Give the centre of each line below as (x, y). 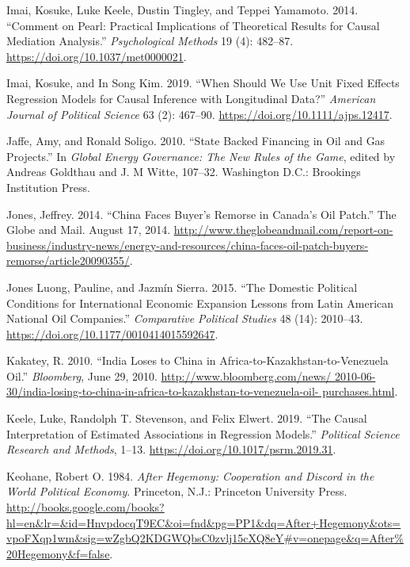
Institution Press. (48, 187)
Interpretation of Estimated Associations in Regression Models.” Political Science (203, 433)
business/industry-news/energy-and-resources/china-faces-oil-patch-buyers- (188, 245)
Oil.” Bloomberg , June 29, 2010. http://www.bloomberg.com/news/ (169, 375)
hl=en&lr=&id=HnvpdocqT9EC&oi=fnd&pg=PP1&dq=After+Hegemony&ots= (204, 522)
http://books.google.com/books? (85, 507)
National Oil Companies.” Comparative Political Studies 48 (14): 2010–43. (185, 318)
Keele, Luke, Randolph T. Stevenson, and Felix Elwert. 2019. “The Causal (187, 418)
